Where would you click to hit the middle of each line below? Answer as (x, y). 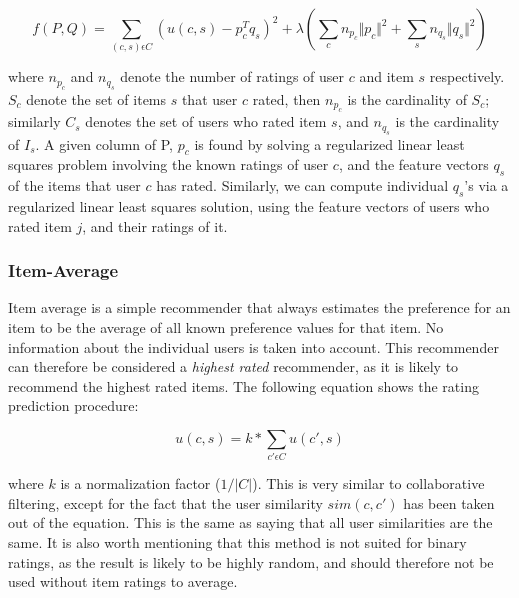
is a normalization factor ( (140, 483)
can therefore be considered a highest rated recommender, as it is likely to (233, 366)
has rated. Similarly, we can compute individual (302, 185)
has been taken (449, 502)
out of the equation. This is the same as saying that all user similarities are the (250, 522)
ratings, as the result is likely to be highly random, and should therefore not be (251, 561)
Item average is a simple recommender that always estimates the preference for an (259, 307)
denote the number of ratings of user (232, 76)
